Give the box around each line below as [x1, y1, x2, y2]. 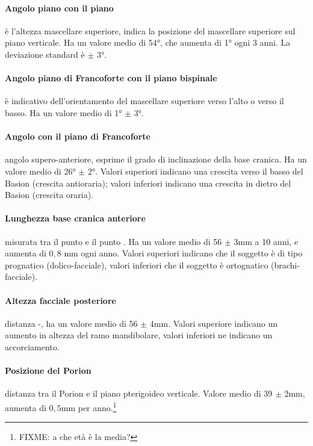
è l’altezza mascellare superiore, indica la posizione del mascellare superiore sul [5, 24, 296, 37]
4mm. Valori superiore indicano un [149, 317, 278, 329]
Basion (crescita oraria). [5, 188, 94, 201]
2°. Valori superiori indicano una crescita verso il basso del [87, 164, 303, 177]
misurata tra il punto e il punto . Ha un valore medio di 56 [5, 235, 222, 247]
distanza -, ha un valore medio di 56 [5, 317, 138, 329]
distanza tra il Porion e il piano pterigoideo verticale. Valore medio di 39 [5, 387, 273, 400]
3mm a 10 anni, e [234, 235, 299, 247]
